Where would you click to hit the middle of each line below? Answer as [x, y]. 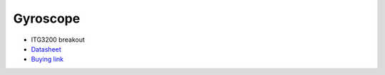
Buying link [47, 59]
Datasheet [46, 49]
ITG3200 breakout [58, 40]
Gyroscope [47, 18]
